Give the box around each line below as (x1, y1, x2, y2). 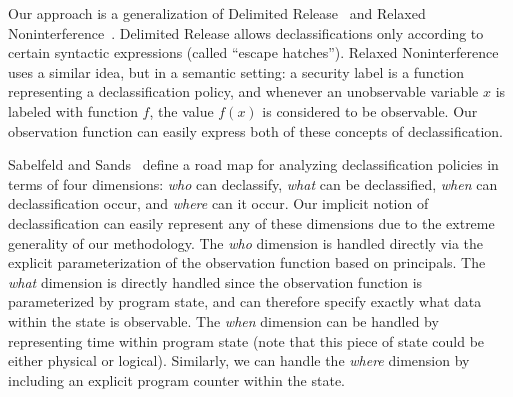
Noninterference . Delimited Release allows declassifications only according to (8, 22, 484, 43)
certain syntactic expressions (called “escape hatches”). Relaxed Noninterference (8, 42, 499, 63)
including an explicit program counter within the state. (8, 369, 346, 390)
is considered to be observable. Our (262, 100, 478, 121)
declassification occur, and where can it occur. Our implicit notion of (8, 193, 429, 214)
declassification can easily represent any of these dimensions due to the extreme (8, 212, 495, 233)
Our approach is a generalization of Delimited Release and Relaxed (8, 3, 426, 23)
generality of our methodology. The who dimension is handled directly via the (8, 232, 484, 253)
